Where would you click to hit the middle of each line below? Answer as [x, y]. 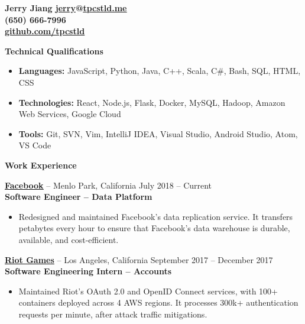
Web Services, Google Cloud [70, 114]
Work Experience [41, 165]
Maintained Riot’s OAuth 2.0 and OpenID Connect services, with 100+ [148, 291]
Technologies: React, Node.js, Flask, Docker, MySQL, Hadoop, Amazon [152, 102]
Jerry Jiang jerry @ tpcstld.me [66, 8]
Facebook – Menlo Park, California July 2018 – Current [108, 185]
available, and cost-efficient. [69, 239]
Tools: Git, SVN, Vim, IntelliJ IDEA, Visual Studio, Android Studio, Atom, [158, 133]
